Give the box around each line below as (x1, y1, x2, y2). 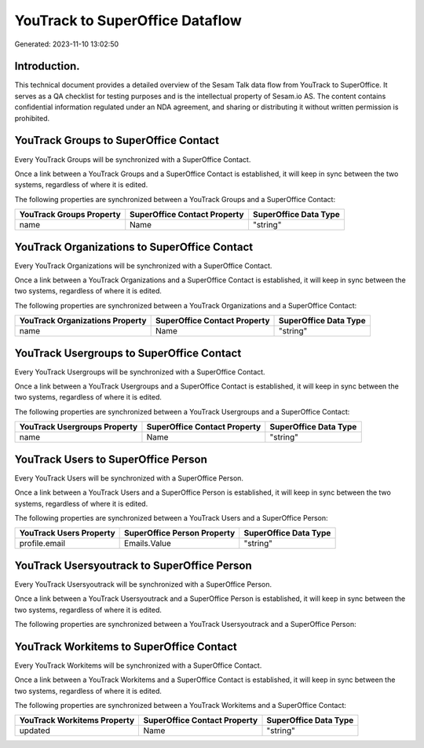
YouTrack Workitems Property (19, 715, 135, 726)
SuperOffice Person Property (124, 528, 236, 539)
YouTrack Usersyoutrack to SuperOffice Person (14, 558, 252, 572)
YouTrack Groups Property (19, 209, 121, 220)
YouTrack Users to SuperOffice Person (14, 452, 208, 466)
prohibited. (14, 113, 50, 123)
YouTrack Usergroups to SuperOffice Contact (14, 346, 242, 359)
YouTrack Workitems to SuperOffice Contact (14, 639, 237, 653)
